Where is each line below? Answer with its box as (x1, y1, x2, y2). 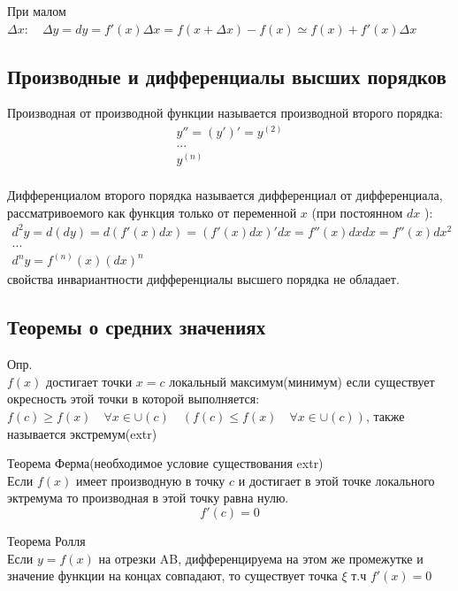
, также (365, 406, 405, 425)
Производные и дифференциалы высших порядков (7, 62, 447, 89)
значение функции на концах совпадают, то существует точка (7, 566, 338, 585)
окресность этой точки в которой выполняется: (7, 389, 260, 408)
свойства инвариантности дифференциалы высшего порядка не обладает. (7, 270, 400, 288)
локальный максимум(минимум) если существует (169, 372, 435, 390)
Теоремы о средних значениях (7, 313, 266, 341)
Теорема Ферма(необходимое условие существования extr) (7, 454, 324, 472)
